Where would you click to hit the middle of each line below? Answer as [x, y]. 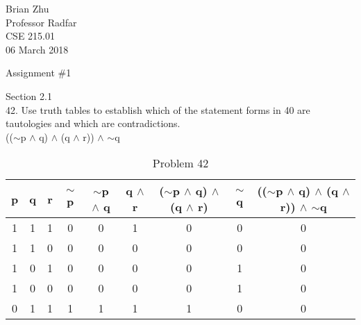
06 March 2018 [37, 49]
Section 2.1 [29, 95]
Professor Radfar [41, 22]
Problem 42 [180, 163]
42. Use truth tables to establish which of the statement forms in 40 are [158, 109]
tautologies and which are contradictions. [93, 123]
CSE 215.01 [30, 36]
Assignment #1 [39, 73]
